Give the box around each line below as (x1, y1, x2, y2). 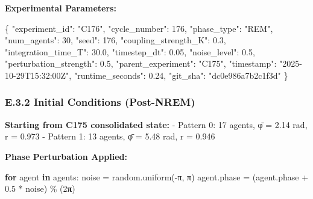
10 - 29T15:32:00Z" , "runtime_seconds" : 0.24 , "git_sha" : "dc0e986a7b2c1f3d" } (5, 69, 288, 81)
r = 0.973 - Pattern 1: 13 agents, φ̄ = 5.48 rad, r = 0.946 (5, 130, 215, 142)
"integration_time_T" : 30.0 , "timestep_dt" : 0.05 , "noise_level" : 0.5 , (5, 45, 255, 58)
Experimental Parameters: (5, 2, 116, 14)
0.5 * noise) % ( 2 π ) (5, 182, 75, 195)
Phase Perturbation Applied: (5, 150, 127, 162)
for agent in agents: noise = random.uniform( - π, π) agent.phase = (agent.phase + (5, 170, 309, 183)
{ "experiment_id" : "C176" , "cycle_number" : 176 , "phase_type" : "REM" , (5, 22, 273, 34)
